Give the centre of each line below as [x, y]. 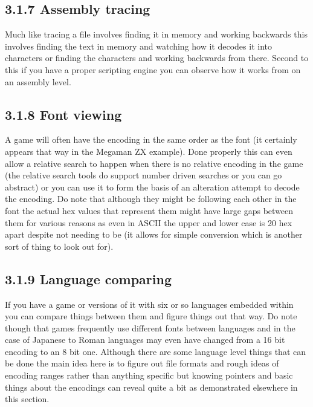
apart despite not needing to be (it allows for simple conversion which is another [154, 234]
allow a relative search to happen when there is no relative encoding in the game [154, 163]
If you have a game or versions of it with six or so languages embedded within [149, 304]
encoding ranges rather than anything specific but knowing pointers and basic [149, 375]
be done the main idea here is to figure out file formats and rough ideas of [142, 363]
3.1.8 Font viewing [63, 114]
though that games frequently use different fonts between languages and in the [150, 327]
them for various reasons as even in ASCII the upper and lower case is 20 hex [149, 222]
